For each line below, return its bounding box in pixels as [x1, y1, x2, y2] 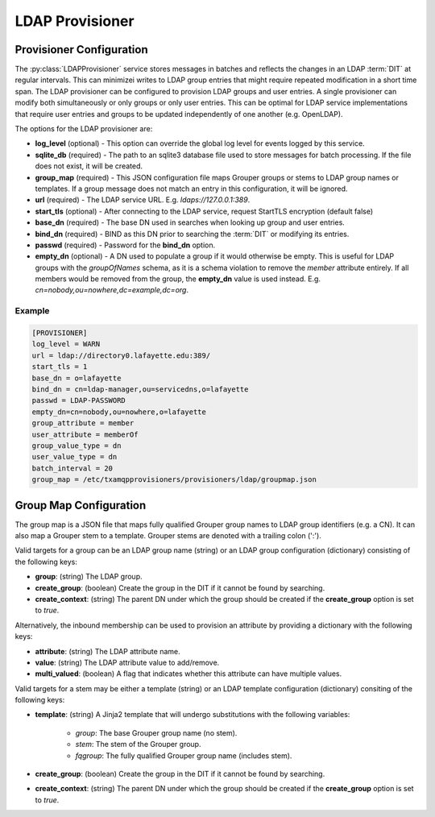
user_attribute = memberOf [31, 429, 139, 439]
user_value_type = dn [31, 452, 118, 462]
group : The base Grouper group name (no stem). [75, 728, 238, 737]
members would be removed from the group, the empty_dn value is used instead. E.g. [35, 274, 321, 284]
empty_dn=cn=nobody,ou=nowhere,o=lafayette [31, 407, 207, 417]
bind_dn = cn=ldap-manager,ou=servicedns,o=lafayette [31, 384, 249, 394]
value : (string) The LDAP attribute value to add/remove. [35, 657, 220, 667]
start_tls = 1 [31, 363, 88, 371]
